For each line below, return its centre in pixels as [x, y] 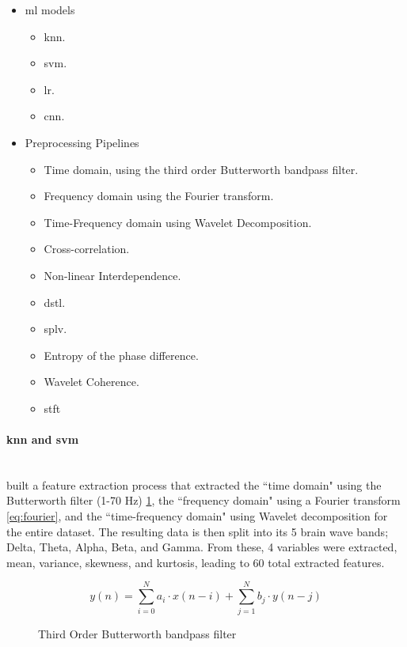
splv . [55, 329]
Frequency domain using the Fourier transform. [159, 196]
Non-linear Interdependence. [112, 275]
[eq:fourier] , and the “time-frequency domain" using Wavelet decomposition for [197, 516]
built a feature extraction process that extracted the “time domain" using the [194, 484]
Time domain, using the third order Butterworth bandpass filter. [201, 169]
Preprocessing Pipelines [82, 142]
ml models [50, 9]
